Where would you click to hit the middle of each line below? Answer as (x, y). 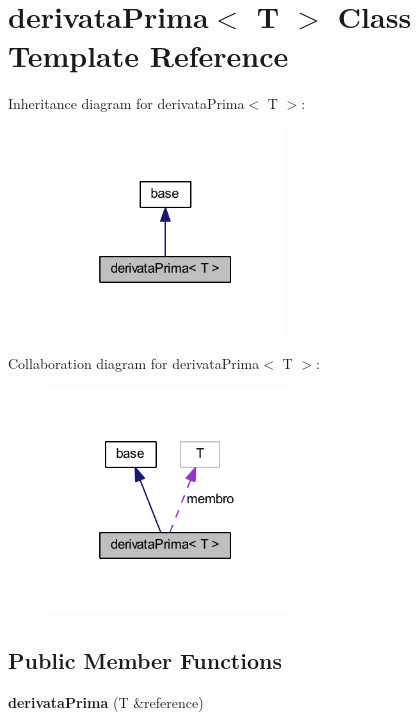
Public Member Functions (145, 659)
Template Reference (148, 55)
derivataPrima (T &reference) (106, 701)
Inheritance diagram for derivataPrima (126, 103)
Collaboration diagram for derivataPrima (134, 363)
